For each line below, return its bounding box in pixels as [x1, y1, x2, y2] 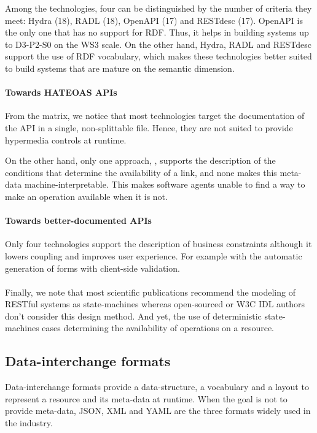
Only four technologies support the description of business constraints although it [5, 237, 312, 250]
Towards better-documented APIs [5, 214, 152, 227]
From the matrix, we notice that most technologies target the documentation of [5, 109, 305, 122]
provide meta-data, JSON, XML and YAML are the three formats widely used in [5, 404, 311, 417]
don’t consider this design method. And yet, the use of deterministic [5, 309, 262, 322]
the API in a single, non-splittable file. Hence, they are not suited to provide [5, 121, 293, 134]
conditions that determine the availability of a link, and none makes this [5, 166, 277, 178]
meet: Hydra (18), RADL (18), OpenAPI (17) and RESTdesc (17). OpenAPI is [5, 13, 303, 26]
